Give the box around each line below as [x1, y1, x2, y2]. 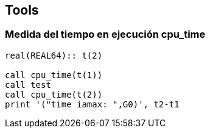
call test [5, 79, 51, 90]
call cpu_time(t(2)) [5, 89, 103, 99]
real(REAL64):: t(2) [5, 50, 103, 60]
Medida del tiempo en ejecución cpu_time [5, 28, 206, 41]
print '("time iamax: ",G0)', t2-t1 [5, 99, 180, 109]
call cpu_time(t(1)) [5, 70, 103, 80]
